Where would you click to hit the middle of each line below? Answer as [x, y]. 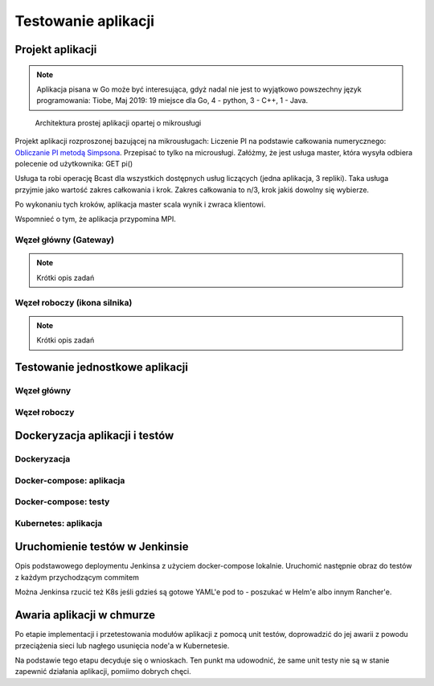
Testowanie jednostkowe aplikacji [102, 367]
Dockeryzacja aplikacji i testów [94, 435]
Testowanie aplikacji [85, 21]
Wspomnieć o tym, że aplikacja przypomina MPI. [96, 219]
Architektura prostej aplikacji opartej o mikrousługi [118, 123]
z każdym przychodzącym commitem [77, 577]
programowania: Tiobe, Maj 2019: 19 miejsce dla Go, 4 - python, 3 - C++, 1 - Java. [172, 101]
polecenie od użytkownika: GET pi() [74, 163]
